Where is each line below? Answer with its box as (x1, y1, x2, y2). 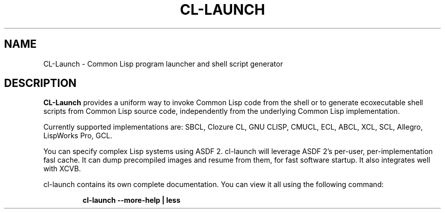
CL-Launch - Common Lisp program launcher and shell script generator (43, 59, 283, 68)
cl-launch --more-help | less (82, 196, 181, 205)
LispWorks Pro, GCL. (43, 131, 112, 140)
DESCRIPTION (4, 77, 77, 90)
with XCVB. (43, 164, 81, 173)
